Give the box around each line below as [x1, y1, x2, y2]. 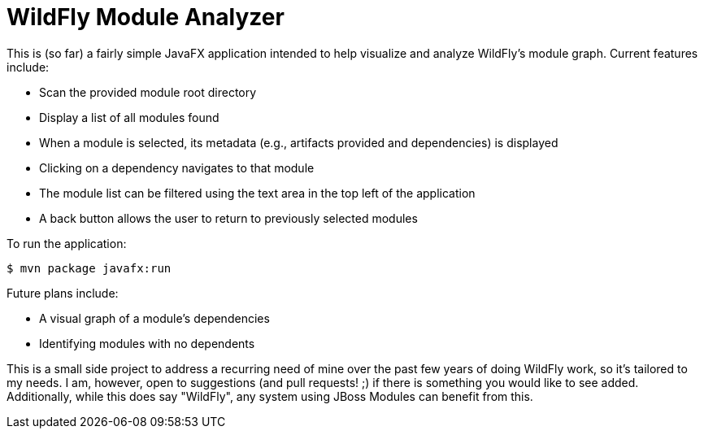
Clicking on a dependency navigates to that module [39, 160, 315, 175]
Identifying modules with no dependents [39, 336, 255, 350]
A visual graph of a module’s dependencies [39, 311, 270, 325]
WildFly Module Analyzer [7, 3, 285, 31]
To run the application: [7, 236, 127, 250]
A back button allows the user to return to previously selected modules [39, 211, 418, 225]
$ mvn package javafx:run [7, 261, 172, 275]
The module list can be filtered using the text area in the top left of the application [39, 185, 476, 200]
